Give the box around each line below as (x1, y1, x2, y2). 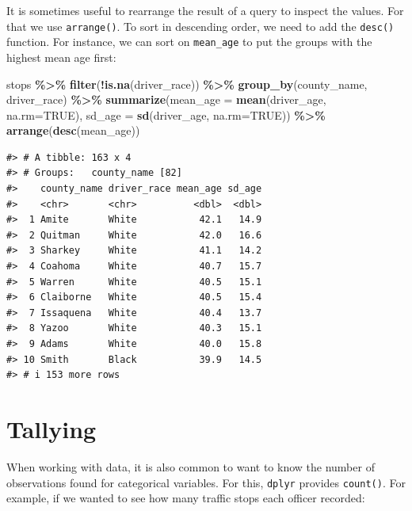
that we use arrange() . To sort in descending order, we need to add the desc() (6, 17, 395, 34)
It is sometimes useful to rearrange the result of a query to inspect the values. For (6, 2, 404, 18)
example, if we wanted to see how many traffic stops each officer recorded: (6, 490, 365, 506)
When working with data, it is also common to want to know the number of (6, 458, 375, 475)
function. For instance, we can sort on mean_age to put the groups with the (6, 33, 372, 50)
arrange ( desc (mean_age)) (6, 122, 140, 139)
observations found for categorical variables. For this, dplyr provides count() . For (6, 474, 406, 490)
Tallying (6, 412, 97, 444)
